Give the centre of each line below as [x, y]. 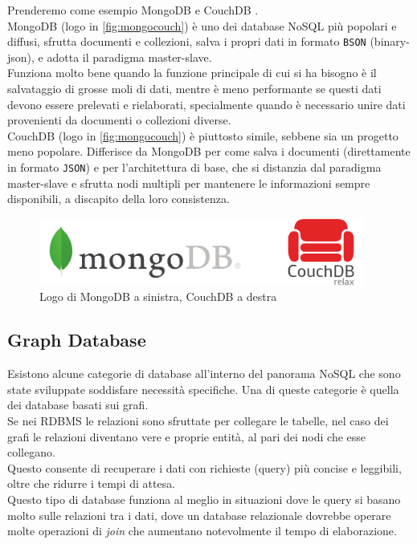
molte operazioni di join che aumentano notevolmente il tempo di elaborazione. [202, 531]
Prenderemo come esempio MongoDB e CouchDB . [133, 10]
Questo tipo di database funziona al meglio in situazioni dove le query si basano [204, 499]
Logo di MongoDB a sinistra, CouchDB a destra [158, 296]
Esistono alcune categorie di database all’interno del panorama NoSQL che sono [204, 373]
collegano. [31, 452]
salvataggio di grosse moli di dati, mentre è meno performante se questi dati [194, 89]
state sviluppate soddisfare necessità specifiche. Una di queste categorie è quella [203, 389]
